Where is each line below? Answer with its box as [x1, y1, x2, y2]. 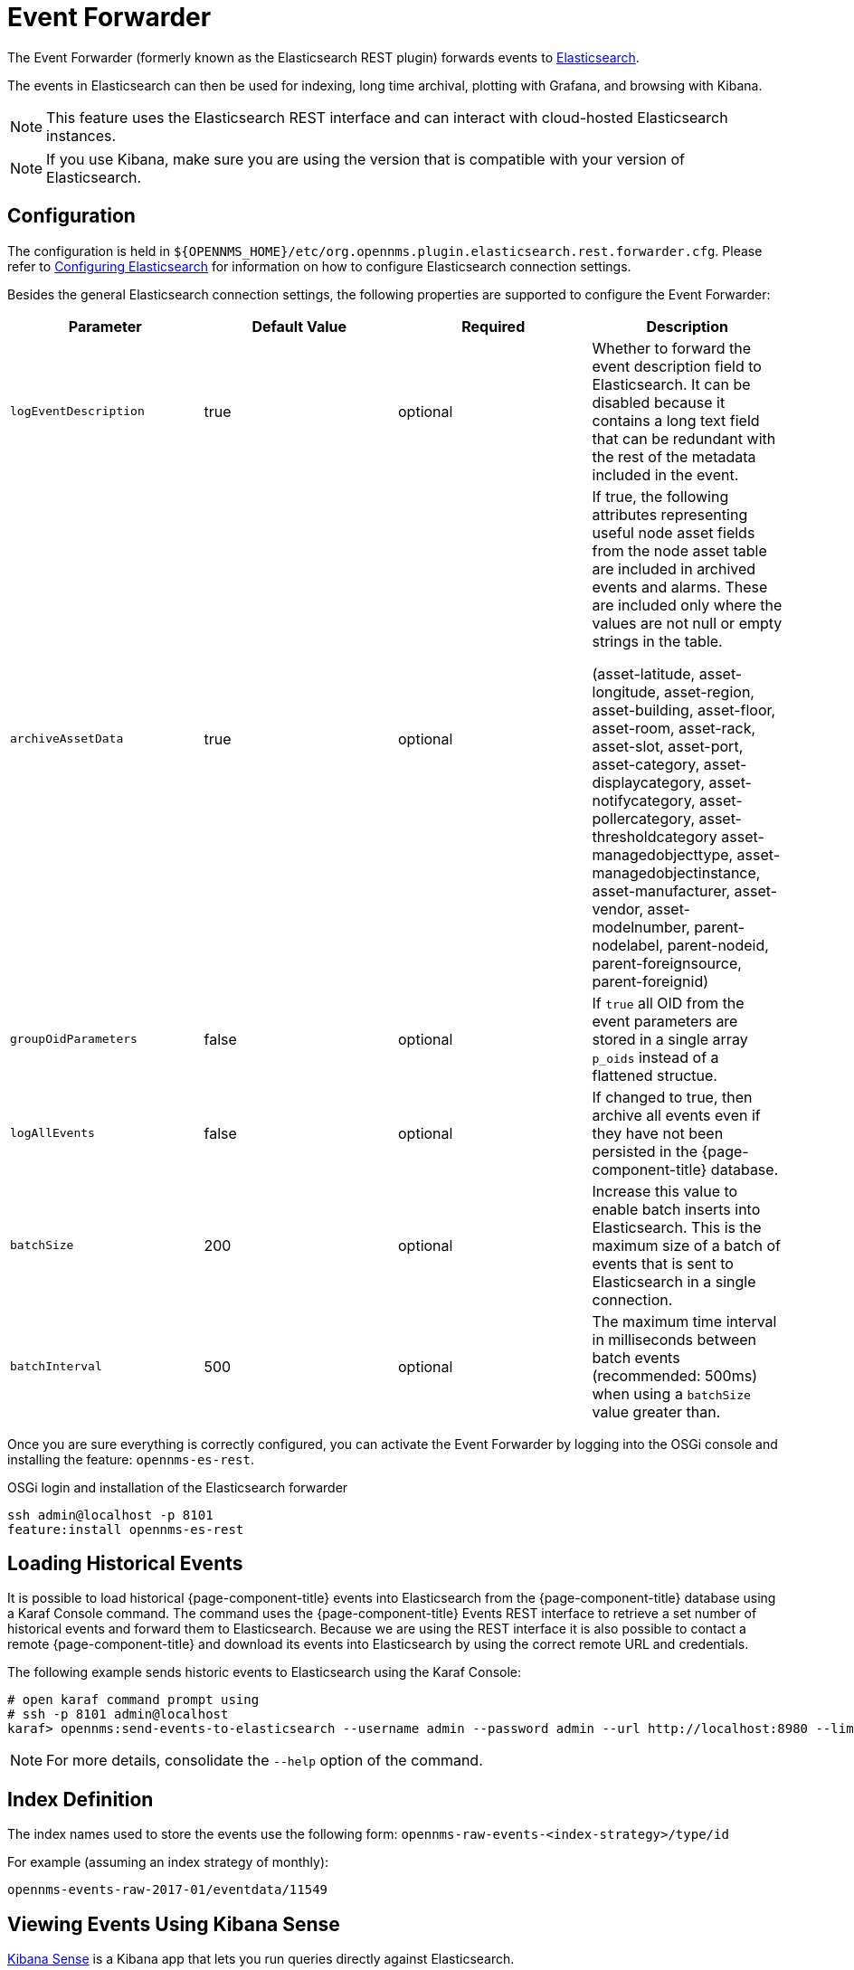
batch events [592, 1348, 680, 1367]
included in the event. [592, 465, 739, 484]
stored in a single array [592, 1029, 748, 1048]
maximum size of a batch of [592, 1236, 781, 1255]
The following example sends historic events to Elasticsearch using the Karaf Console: [7, 1664, 522, 1681]
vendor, [592, 899, 643, 918]
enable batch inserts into [592, 1199, 761, 1218]
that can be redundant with [592, 429, 776, 448]
